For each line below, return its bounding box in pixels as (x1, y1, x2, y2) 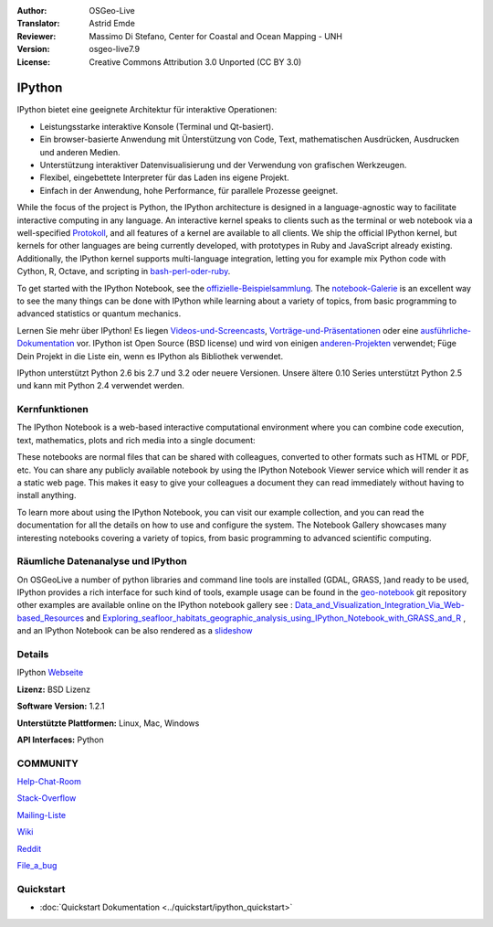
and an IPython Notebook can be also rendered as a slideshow (16, 625, 253, 636)
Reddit (16, 843, 42, 854)
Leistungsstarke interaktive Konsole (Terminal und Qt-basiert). (39, 121, 274, 132)
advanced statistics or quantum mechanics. (16, 308, 182, 319)
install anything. (16, 490, 77, 501)
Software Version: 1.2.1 (16, 700, 105, 712)
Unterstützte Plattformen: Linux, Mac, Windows (16, 718, 200, 729)
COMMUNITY (16, 757, 79, 770)
